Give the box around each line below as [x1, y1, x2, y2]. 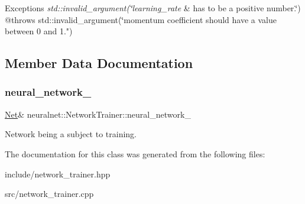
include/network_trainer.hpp [5, 167, 111, 180]
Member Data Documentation [5, 54, 193, 72]
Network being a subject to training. [5, 128, 137, 140]
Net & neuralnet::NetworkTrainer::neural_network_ [5, 108, 191, 120]
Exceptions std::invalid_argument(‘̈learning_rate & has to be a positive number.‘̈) [5, 2, 301, 14]
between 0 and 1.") [5, 25, 73, 37]
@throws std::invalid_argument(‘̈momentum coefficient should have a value [5, 13, 277, 25]
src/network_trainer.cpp [5, 187, 94, 200]
